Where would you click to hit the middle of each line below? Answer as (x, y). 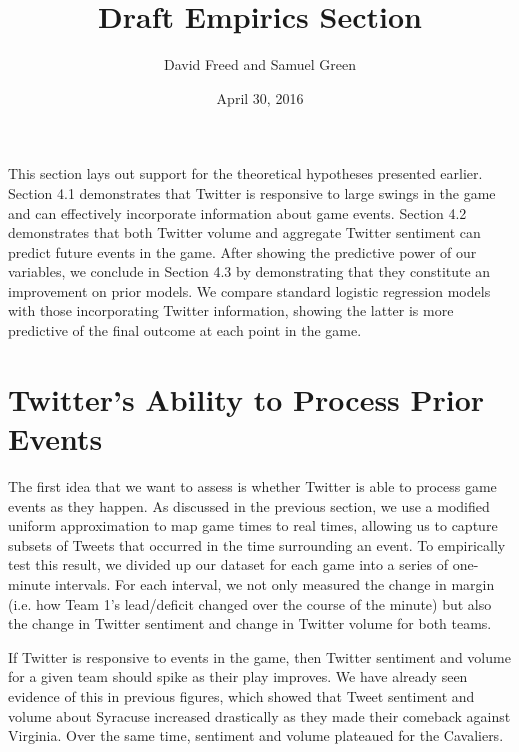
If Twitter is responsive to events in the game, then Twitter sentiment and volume (259, 656)
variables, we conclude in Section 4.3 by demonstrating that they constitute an (249, 271)
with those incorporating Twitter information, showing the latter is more (231, 310)
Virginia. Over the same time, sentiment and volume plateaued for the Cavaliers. (256, 735)
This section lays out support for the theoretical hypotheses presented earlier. (245, 173)
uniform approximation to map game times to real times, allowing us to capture (253, 525)
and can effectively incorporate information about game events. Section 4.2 (237, 212)
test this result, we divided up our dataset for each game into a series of (228, 564)
